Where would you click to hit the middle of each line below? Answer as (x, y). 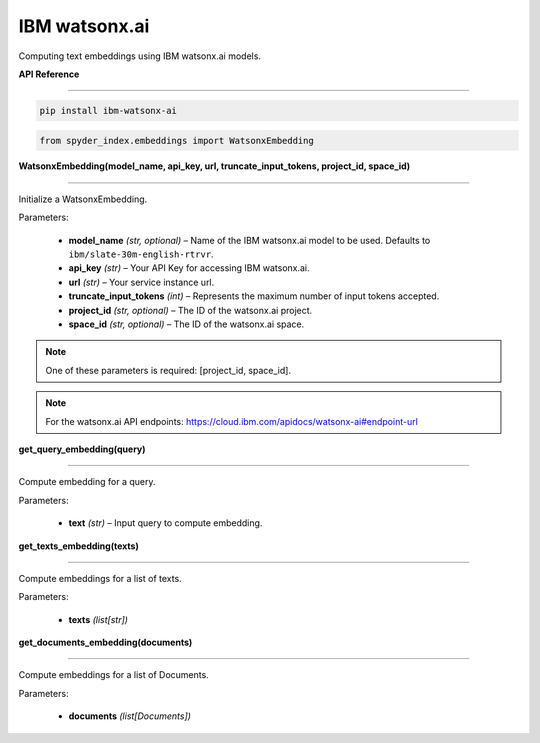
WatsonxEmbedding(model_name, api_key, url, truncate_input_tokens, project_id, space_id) (214, 166)
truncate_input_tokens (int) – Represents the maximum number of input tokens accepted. (254, 296)
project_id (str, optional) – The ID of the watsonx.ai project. (190, 310)
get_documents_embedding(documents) (105, 642)
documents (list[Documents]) (130, 716)
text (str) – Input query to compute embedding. (165, 523)
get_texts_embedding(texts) (78, 546)
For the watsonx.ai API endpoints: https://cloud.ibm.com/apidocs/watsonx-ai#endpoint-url (232, 421)
